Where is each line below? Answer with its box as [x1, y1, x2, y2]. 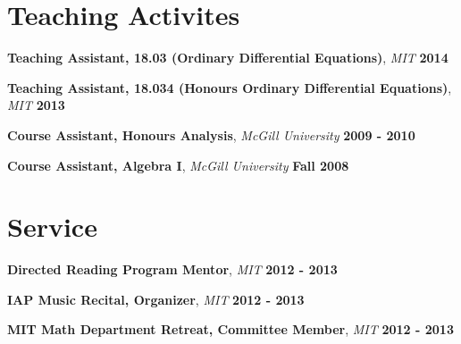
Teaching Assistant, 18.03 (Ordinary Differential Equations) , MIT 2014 [7, 48, 448, 67]
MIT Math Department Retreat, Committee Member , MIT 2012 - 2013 [7, 320, 454, 339]
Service [7, 208, 97, 245]
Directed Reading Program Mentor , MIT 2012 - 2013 [7, 260, 338, 279]
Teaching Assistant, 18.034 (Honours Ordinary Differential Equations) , [7, 78, 452, 96]
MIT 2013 [7, 96, 65, 114]
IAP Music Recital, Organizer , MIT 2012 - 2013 [7, 289, 305, 308]
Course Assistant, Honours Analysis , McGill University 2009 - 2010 [7, 125, 415, 144]
